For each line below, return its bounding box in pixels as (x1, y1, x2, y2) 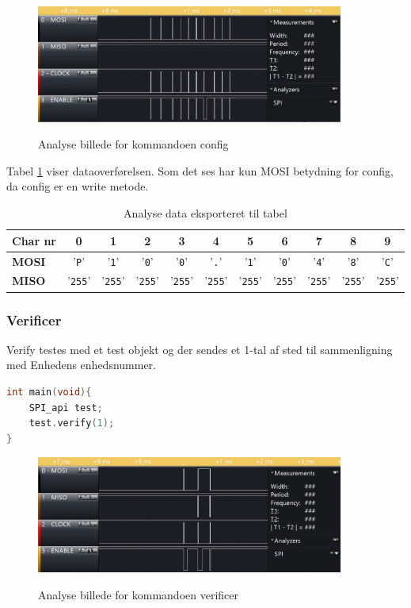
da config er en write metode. (6, 178, 149, 194)
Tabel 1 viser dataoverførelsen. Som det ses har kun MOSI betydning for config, (6, 162, 394, 179)
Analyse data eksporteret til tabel (124, 205, 287, 221)
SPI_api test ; (29, 402, 103, 414)
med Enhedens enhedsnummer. (6, 356, 156, 373)
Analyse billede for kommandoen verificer (38, 586, 238, 602)
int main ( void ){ (6, 386, 92, 398)
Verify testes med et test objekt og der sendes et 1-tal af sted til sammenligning (6, 341, 393, 357)
